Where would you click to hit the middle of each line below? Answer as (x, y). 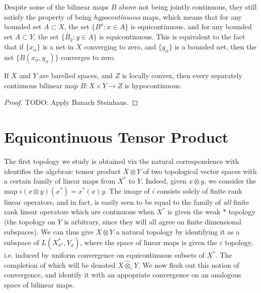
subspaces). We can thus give (49, 231)
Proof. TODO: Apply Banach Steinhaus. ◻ (71, 102)
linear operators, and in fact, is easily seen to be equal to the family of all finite (127, 201)
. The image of (127, 190)
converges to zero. (88, 57)
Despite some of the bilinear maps (57, 7)
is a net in (58, 47)
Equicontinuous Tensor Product (116, 137)
